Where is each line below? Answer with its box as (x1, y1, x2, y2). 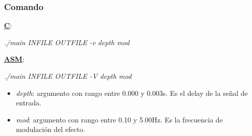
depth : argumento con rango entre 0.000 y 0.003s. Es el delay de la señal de (16, 87, 248, 98)
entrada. (16, 97, 42, 108)
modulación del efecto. (16, 124, 85, 134)
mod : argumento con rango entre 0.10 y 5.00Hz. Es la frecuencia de (16, 114, 223, 124)
